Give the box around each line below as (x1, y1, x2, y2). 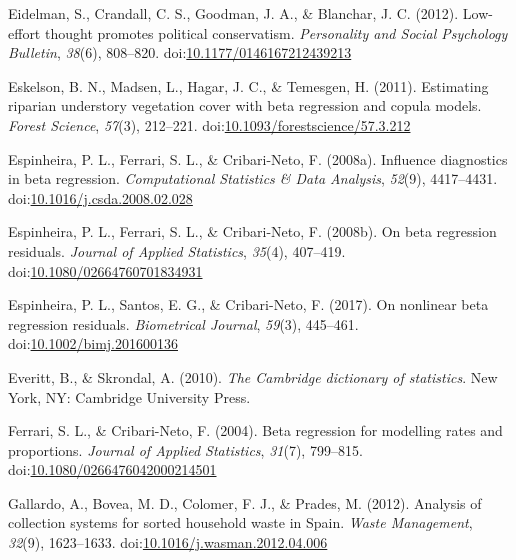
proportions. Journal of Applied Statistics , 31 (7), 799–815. (8, 439, 363, 460)
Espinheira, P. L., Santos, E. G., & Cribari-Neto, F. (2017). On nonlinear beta (8, 294, 489, 315)
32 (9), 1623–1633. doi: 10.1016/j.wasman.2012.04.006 (8, 532, 328, 553)
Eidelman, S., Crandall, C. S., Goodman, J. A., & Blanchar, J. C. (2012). (8, 3, 459, 23)
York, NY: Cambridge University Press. (8, 386, 251, 407)
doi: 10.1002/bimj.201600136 (8, 333, 178, 354)
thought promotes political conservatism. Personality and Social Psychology (44, 22, 508, 43)
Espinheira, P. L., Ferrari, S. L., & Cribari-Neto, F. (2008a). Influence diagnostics (8, 148, 508, 169)
